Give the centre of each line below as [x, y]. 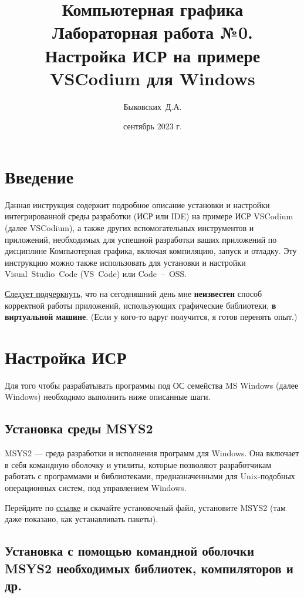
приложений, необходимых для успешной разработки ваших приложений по [141, 239]
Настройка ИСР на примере [153, 55]
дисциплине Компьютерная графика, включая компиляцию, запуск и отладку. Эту [151, 251]
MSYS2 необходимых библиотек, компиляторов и [149, 568]
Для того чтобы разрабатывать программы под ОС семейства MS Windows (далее [152, 385]
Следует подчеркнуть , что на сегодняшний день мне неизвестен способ [134, 293]
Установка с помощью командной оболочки [130, 551]
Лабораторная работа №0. [153, 32]
